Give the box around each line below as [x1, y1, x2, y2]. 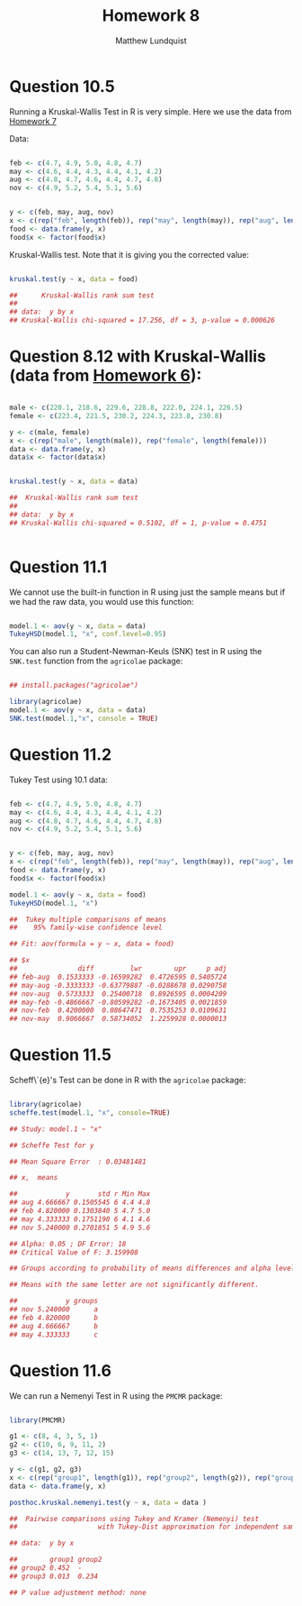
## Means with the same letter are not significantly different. [9, 1281, 259, 1290]
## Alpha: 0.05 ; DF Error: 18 [9, 1239, 127, 1248]
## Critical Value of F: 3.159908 [9, 1247, 139, 1257]
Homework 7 [9, 115, 57, 126]
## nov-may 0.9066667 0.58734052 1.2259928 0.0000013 [9, 1015, 227, 1024]
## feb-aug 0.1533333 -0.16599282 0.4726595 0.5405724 [9, 972, 227, 981]
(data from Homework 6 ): [9, 366, 202, 386]
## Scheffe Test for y [9, 1141, 94, 1150]
